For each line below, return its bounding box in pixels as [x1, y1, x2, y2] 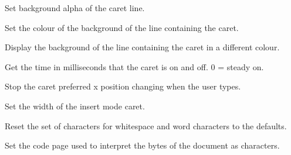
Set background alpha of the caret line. [5, 2, 145, 13]
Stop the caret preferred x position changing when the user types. [5, 80, 241, 92]
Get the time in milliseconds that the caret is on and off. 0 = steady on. [5, 60, 264, 73]
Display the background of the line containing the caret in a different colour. [5, 41, 280, 53]
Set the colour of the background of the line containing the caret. [5, 21, 239, 33]
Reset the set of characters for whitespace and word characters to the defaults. [5, 119, 287, 132]
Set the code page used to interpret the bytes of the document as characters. [5, 139, 280, 151]
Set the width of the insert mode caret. [5, 99, 145, 112]
